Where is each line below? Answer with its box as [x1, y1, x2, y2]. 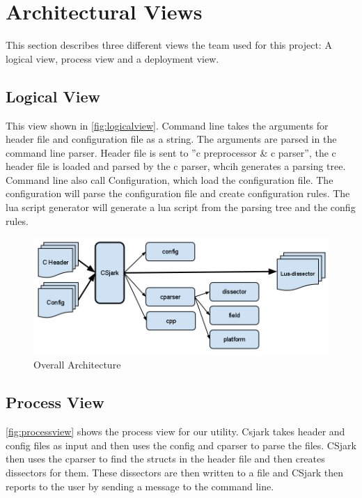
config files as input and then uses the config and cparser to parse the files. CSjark [6, 437, 356, 452]
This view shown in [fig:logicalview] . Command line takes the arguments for [6, 118, 329, 132]
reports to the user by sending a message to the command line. [6, 478, 274, 493]
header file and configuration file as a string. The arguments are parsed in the [6, 132, 337, 146]
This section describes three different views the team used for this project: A [6, 38, 332, 52]
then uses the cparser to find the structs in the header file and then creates [6, 451, 325, 466]
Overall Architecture [33, 357, 121, 372]
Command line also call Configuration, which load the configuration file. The [6, 172, 333, 187]
